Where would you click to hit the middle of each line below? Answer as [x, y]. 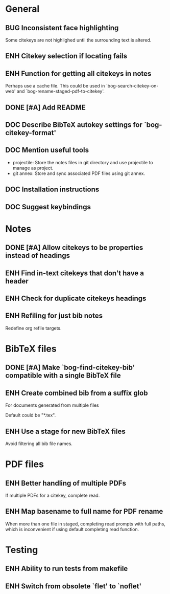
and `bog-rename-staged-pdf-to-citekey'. [60, 91]
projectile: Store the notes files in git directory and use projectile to [83, 162]
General [22, 9]
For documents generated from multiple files [52, 405]
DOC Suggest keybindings [48, 207]
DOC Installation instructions [52, 190]
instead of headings [38, 256]
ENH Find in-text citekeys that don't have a [75, 273]
